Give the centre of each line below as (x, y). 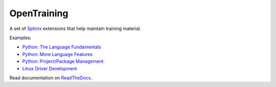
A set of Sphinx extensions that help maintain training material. (75, 28)
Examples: (20, 38)
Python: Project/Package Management (63, 62)
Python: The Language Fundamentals (62, 47)
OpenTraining (39, 13)
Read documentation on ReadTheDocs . (51, 78)
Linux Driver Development (50, 68)
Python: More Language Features (57, 54)
